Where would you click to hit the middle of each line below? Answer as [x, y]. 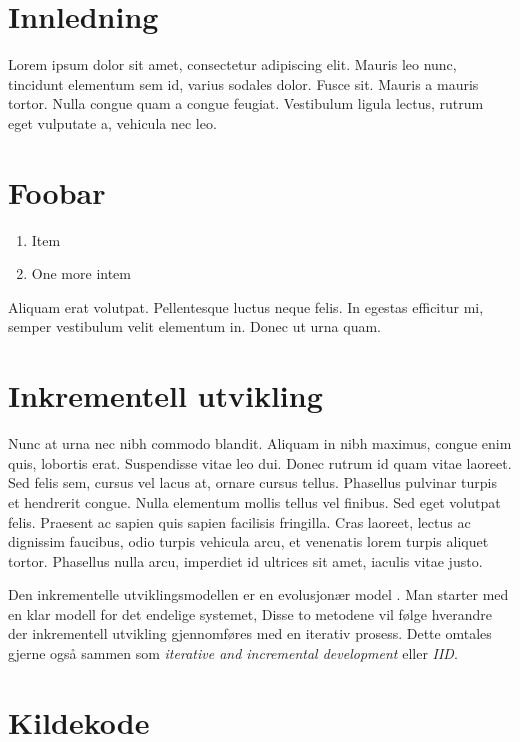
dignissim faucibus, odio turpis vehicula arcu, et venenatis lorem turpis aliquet [248, 541]
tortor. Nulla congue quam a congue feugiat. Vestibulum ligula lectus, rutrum [246, 103]
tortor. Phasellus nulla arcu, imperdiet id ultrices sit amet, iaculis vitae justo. [245, 560]
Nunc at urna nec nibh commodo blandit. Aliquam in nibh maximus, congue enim [260, 443]
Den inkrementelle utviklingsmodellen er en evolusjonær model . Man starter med [258, 594]
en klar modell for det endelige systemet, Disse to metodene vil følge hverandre [250, 613]
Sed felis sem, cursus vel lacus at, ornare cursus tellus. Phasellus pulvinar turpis [252, 482]
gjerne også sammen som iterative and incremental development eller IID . [233, 653]
